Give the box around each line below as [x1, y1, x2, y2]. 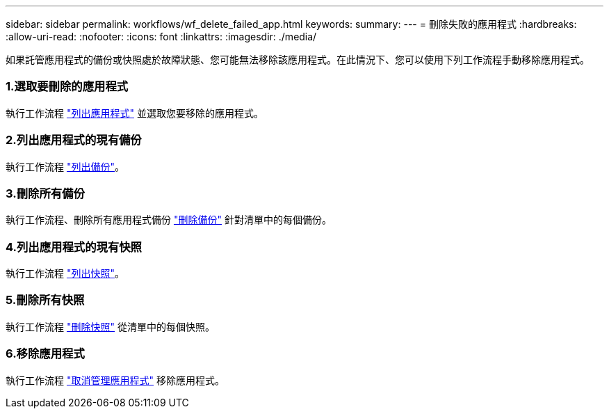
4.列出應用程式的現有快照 [6, 239, 142, 254]
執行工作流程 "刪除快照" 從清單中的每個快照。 [6, 320, 215, 333]
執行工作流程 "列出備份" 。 [6, 160, 124, 173]
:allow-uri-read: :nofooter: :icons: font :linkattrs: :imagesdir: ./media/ [6, 31, 317, 42]
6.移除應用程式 [6, 347, 85, 361]
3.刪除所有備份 [6, 186, 85, 200]
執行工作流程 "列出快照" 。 [6, 267, 124, 279]
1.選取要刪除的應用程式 [6, 79, 129, 94]
